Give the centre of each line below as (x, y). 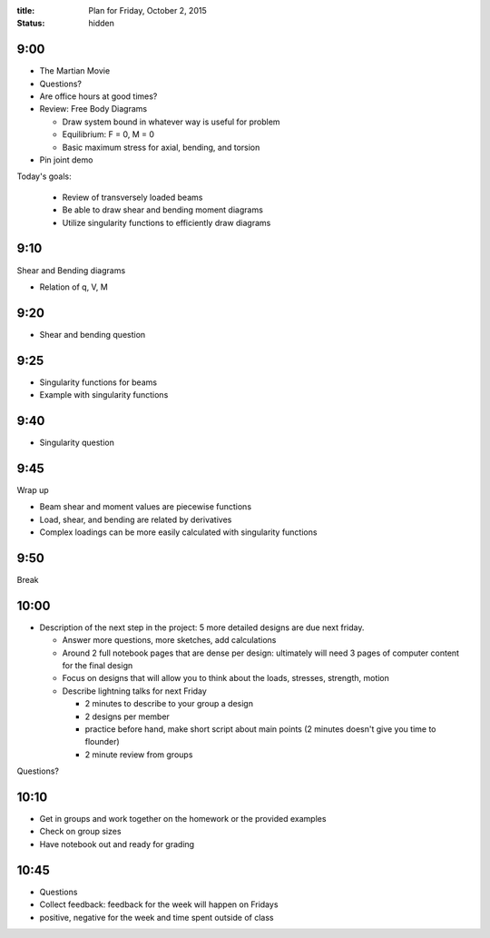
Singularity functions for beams (98, 382)
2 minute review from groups (139, 755)
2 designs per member (127, 716)
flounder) (102, 742)
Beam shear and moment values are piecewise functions (146, 507)
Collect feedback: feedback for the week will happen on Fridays (159, 904)
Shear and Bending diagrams (71, 270)
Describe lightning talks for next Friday (135, 691)
